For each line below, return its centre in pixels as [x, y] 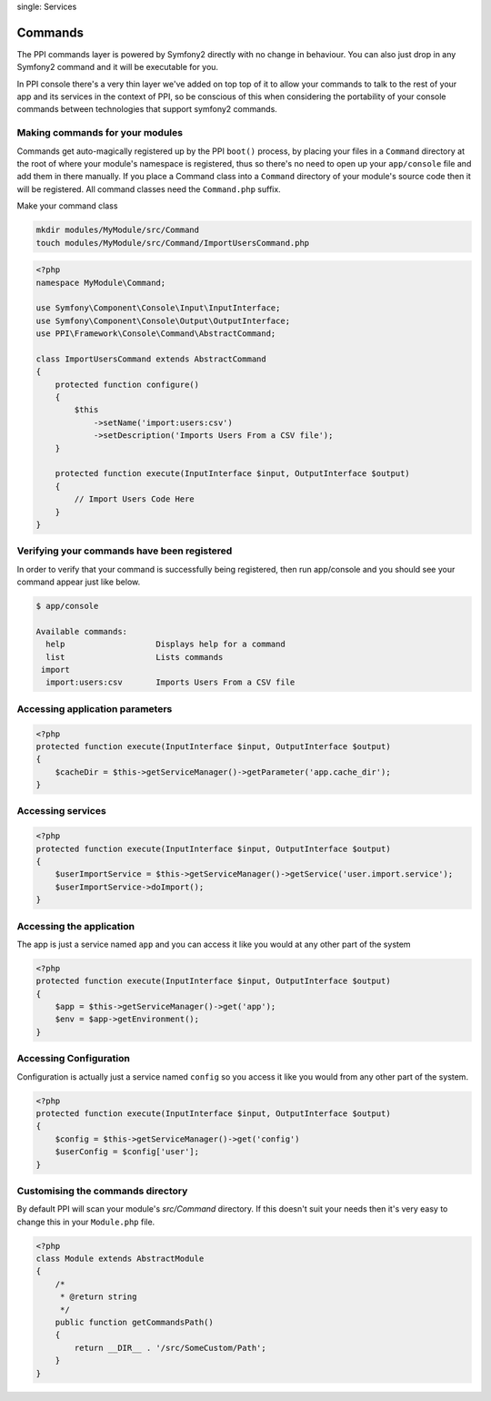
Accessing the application [76, 926]
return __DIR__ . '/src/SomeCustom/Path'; [170, 1348]
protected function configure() [127, 384]
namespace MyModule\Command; [101, 283]
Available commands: [81, 631]
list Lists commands [135, 657]
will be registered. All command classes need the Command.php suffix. [149, 189]
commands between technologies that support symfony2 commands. [147, 109]
